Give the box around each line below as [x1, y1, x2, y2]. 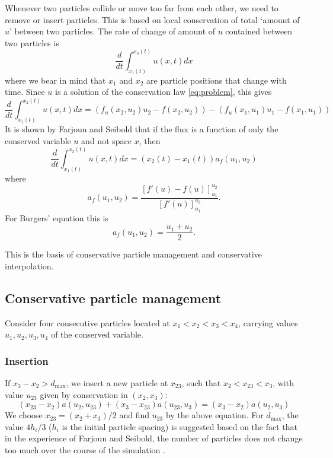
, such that [181, 376, 221, 389]
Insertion [5, 353, 49, 368]
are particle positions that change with [146, 74, 287, 86]
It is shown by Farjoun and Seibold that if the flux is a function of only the [5, 123, 278, 135]
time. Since [5, 85, 45, 98]
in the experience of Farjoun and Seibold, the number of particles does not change [5, 432, 303, 444]
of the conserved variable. [51, 328, 143, 341]
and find [119, 409, 150, 421]
